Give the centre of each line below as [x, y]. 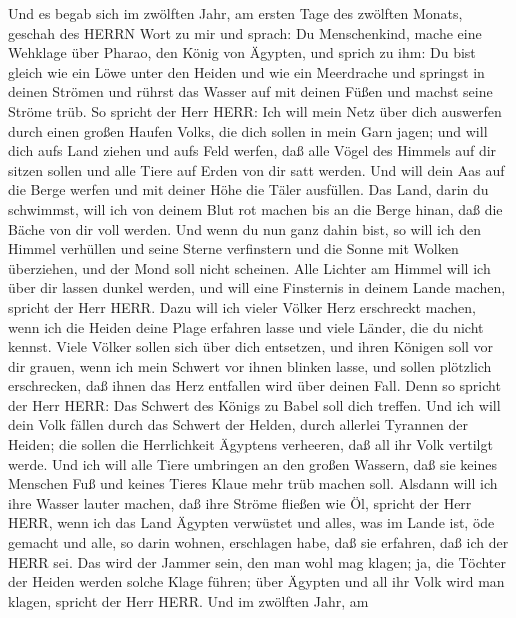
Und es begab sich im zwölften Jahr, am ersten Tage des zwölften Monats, [235, 13]
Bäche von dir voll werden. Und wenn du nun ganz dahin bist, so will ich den [244, 228]
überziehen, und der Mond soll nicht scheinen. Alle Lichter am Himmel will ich [249, 267]
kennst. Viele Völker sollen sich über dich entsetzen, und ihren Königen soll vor [251, 346]
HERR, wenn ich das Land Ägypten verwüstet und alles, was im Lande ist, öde [251, 522]
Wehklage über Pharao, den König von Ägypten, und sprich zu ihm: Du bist [242, 52]
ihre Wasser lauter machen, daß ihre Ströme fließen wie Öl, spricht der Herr [240, 502]
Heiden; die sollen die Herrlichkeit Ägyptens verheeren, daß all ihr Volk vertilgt [250, 444]
